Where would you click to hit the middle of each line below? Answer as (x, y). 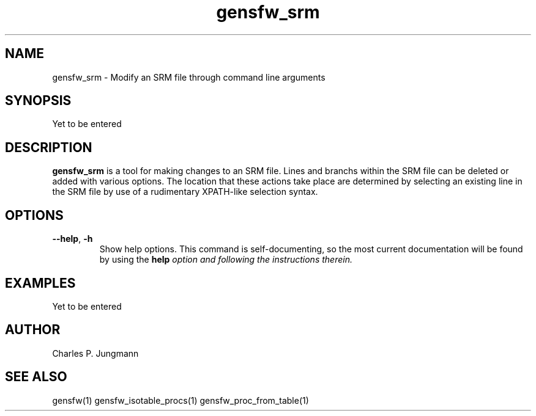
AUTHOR (33, 330)
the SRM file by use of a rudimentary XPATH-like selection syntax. (185, 192)
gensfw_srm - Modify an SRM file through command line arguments (189, 77)
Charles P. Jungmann (95, 353)
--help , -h (73, 239)
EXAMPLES (40, 283)
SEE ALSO (36, 377)
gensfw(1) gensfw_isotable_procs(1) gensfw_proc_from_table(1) (181, 400)
